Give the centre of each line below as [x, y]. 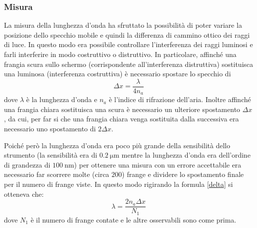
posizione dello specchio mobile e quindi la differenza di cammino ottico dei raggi [127, 34]
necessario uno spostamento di [50, 129]
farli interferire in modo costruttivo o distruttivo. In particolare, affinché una [120, 54]
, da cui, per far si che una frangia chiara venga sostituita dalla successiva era [122, 119]
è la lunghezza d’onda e [62, 99]
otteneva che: [24, 194]
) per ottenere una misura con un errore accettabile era [158, 164]
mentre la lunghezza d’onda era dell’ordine [186, 155]
